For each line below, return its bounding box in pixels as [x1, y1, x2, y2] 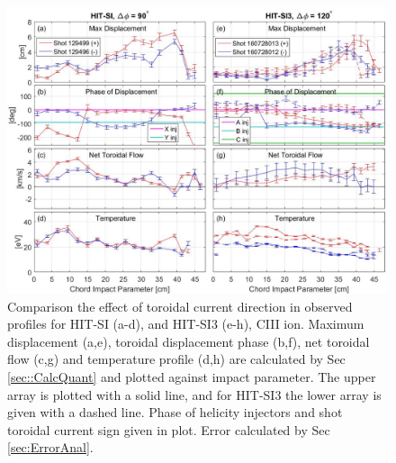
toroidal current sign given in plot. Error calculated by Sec [7, 420, 330, 439]
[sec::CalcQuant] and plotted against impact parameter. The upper [7, 367, 376, 386]
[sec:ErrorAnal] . [7, 438, 94, 457]
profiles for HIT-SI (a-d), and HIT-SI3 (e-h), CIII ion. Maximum [7, 314, 364, 333]
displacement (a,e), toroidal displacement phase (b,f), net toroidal [7, 331, 370, 350]
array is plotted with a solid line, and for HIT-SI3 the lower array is [7, 385, 382, 404]
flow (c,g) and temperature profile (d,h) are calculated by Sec [7, 350, 346, 368]
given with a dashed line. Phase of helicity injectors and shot [7, 403, 343, 422]
